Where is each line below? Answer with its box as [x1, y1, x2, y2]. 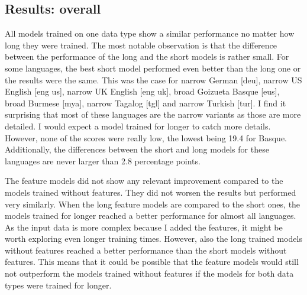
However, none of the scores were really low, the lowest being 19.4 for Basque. [5, 131, 287, 144]
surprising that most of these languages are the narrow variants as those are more [5, 108, 301, 121]
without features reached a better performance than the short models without [5, 244, 287, 256]
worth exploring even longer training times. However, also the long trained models [5, 232, 302, 245]
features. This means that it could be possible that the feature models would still [5, 255, 299, 268]
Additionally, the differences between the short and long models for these [5, 143, 269, 155]
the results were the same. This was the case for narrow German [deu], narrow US [5, 73, 302, 86]
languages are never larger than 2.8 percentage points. [5, 154, 201, 167]
